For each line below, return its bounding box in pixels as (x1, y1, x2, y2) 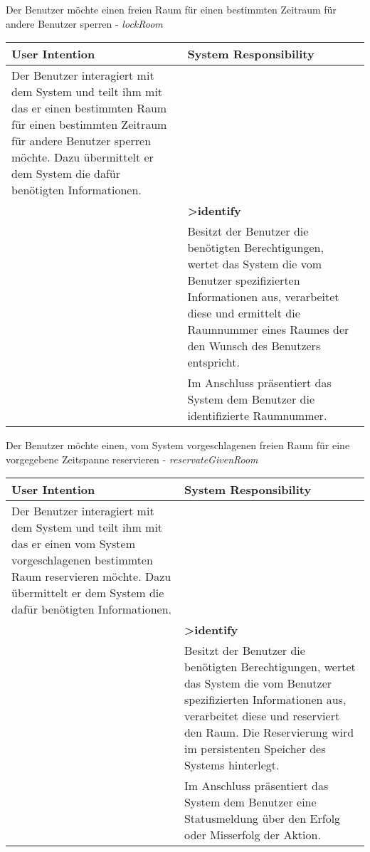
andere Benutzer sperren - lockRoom (6, 16, 163, 31)
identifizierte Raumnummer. (187, 407, 327, 424)
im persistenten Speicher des (184, 740, 326, 757)
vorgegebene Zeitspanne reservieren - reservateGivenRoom (6, 451, 258, 466)
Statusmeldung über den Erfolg (184, 810, 341, 827)
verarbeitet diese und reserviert (184, 708, 340, 725)
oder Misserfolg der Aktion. (184, 826, 321, 843)
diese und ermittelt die (187, 305, 300, 322)
